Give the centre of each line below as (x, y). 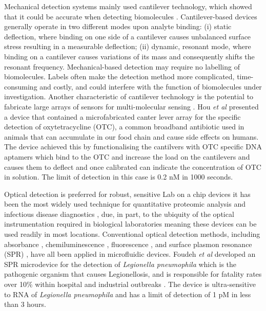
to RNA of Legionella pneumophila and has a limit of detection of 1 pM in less (128, 294)
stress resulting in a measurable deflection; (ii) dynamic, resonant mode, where (128, 46)
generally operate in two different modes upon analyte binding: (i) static (118, 26)
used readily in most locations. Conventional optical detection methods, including (132, 234)
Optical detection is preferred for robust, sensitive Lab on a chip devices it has (127, 194)
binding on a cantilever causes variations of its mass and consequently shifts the (129, 56)
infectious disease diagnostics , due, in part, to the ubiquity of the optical (119, 214)
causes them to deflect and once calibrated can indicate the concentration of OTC (133, 166)
